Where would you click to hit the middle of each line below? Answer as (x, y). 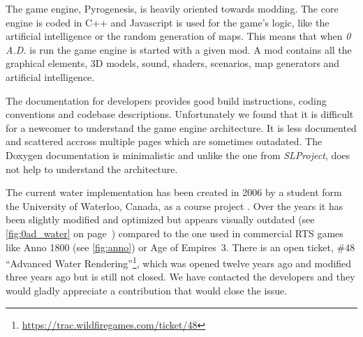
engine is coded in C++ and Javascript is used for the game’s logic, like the (168, 22)
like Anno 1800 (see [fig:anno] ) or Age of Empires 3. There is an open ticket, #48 (180, 247)
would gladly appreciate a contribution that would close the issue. (147, 290)
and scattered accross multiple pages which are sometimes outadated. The (164, 141)
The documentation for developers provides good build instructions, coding (166, 100)
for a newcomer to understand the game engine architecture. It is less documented (181, 127)
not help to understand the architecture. (92, 168)
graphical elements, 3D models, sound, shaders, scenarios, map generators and (173, 63)
